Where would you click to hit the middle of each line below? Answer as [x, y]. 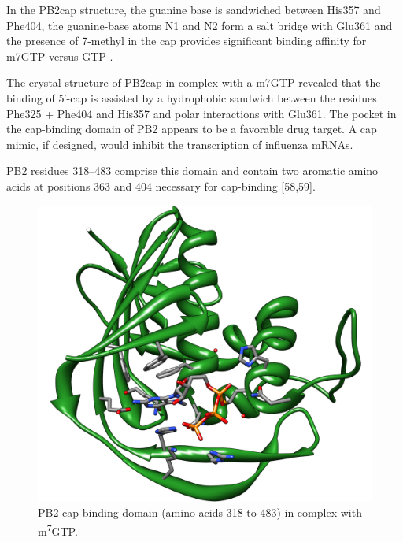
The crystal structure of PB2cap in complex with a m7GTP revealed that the [194, 82]
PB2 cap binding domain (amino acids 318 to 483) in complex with [200, 512]
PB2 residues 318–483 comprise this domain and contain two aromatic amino [192, 171]
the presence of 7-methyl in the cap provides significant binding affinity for [187, 41]
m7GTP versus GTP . [60, 56]
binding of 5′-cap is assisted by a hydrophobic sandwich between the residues [192, 97]
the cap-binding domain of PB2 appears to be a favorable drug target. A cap [192, 129]
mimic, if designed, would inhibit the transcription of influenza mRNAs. [180, 144]
